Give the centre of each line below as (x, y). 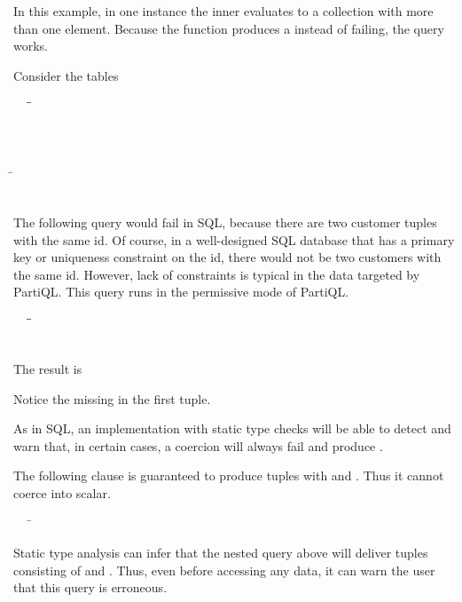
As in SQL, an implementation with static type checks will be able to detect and (232, 428)
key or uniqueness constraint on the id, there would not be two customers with (227, 257)
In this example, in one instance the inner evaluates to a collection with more (223, 11)
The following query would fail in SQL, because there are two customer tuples (225, 222)
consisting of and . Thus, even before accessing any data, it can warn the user (224, 570)
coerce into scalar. (62, 493)
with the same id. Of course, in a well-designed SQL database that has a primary (234, 239)
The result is (48, 369)
